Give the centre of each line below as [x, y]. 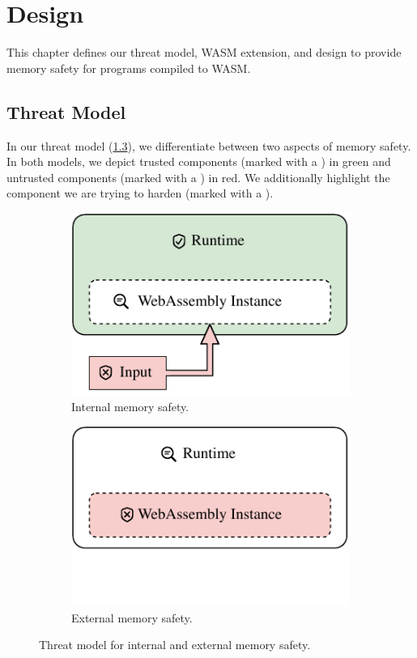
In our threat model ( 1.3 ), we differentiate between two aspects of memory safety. [209, 145]
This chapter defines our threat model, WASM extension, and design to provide [204, 52]
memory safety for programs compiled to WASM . [129, 68]
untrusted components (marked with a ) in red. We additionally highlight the [198, 177]
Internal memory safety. [130, 406]
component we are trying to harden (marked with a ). [140, 193]
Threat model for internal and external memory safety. [175, 645]
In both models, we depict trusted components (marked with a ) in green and [199, 161]
